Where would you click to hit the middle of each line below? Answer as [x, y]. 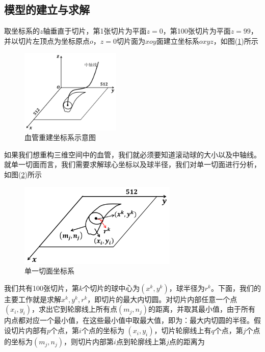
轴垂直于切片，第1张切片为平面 [95, 31]
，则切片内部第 [89, 342]
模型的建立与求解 [47, 9]
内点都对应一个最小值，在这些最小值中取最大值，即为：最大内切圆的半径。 [129, 320]
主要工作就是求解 [33, 299]
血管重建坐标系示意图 [60, 137]
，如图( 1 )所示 [236, 40]
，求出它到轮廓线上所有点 [74, 309]
